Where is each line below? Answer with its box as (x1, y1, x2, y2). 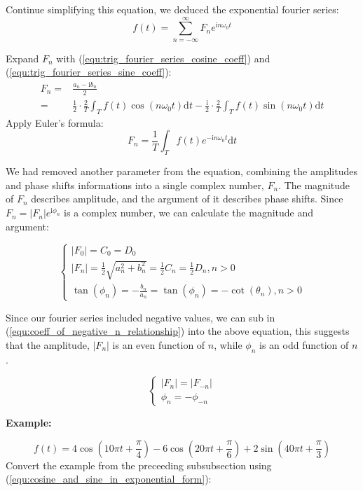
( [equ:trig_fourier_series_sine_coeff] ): (6, 64, 172, 79)
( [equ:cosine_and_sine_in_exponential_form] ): (6, 471, 212, 486)
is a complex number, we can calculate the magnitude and (64, 205, 314, 220)
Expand (6, 50, 39, 65)
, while (214, 337, 242, 352)
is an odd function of (259, 337, 349, 352)
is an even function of (112, 337, 205, 352)
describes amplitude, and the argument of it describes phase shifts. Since (31, 191, 343, 206)
